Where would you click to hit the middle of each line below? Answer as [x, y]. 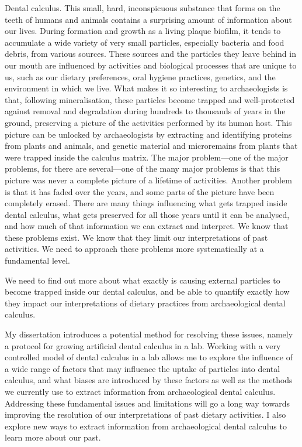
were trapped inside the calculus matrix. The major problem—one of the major [147, 157]
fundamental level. [38, 260]
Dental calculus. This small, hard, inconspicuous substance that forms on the [143, 8]
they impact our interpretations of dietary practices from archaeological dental [145, 303]
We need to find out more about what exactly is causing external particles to [143, 280]
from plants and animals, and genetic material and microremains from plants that [151, 146]
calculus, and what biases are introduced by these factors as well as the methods [149, 380]
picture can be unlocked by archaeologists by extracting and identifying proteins [148, 134]
